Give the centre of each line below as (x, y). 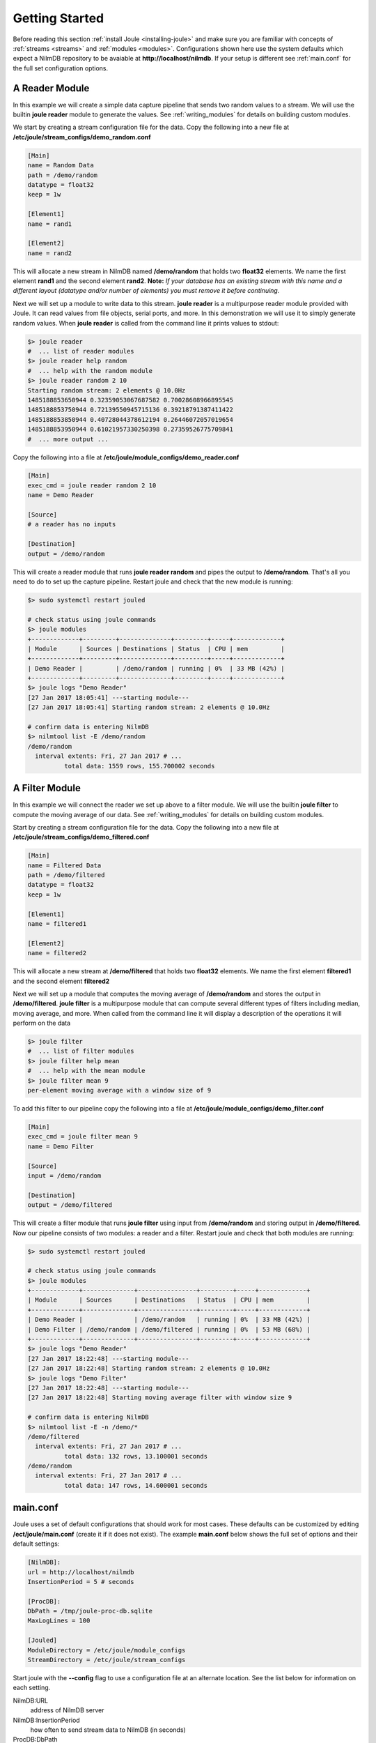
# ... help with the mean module (86, 1071)
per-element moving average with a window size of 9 (119, 1090)
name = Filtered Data (64, 865)
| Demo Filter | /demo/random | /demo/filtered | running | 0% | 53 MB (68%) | (169, 1329)
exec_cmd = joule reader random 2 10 (92, 485)
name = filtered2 (57, 953)
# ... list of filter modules (81, 1051)
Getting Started (58, 18)
